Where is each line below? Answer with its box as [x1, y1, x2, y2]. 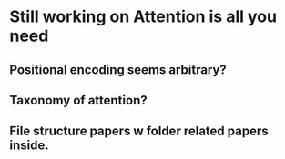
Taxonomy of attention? [9, 93, 148, 108]
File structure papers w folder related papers [9, 124, 269, 139]
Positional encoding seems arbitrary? [9, 62, 228, 77]
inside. [9, 138, 49, 154]
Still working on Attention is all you [9, 6, 278, 27]
